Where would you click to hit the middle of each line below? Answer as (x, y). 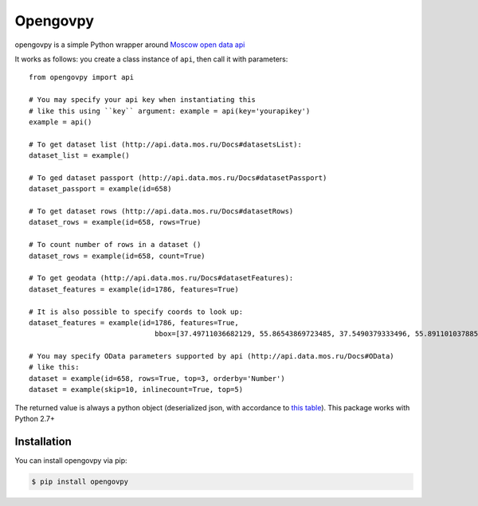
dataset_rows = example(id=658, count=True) (118, 256)
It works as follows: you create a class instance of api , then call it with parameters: (151, 59)
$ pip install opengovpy (80, 481)
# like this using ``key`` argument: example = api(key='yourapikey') (170, 111)
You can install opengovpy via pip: (71, 460)
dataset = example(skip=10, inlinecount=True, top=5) (136, 390)
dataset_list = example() (80, 156)
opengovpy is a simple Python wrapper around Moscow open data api (130, 45)
